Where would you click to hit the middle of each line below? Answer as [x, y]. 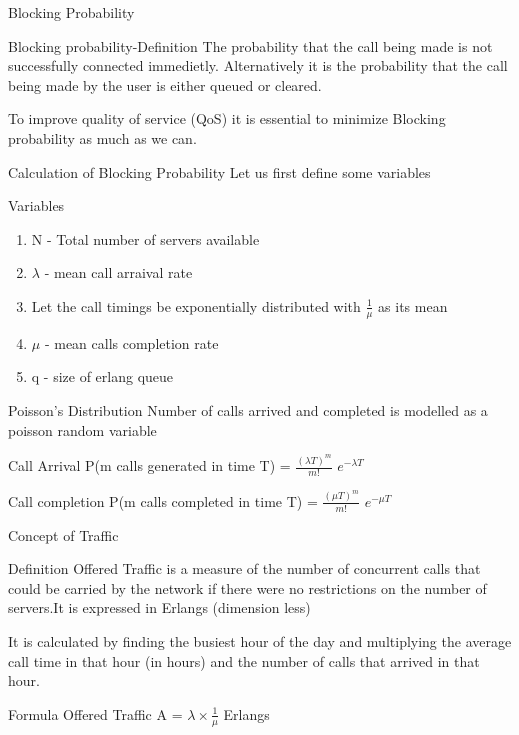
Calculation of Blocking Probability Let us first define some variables [219, 171]
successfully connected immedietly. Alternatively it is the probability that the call [258, 65]
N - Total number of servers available [145, 238]
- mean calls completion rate [131, 342]
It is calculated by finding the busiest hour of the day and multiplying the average [260, 640]
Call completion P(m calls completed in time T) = [163, 500]
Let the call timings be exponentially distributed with [196, 305]
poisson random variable [82, 429]
